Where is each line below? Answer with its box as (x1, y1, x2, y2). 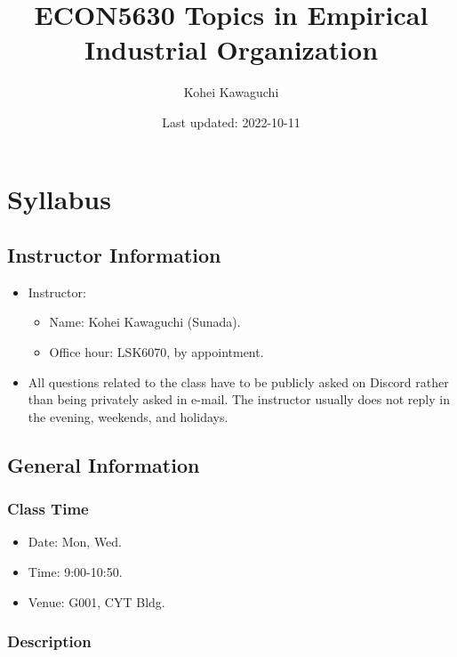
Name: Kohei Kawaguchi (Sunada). (49, 312, 241, 331)
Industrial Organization (84, 31, 379, 68)
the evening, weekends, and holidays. (28, 407, 228, 426)
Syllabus (7, 180, 111, 216)
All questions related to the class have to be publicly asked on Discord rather (28, 372, 449, 391)
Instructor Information (7, 241, 221, 269)
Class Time (7, 498, 89, 520)
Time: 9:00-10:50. (28, 563, 123, 581)
